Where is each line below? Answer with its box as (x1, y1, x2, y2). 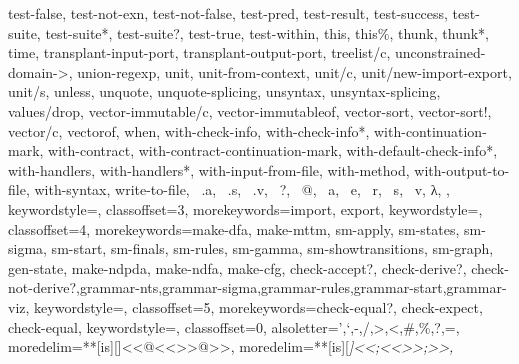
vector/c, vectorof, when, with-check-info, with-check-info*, (8, 120, 370, 141)
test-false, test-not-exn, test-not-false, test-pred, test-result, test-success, (8, 3, 448, 23)
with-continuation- (374, 120, 487, 141)
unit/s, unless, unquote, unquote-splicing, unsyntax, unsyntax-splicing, (8, 81, 441, 102)
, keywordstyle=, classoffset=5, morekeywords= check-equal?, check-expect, (25, 296, 483, 317)
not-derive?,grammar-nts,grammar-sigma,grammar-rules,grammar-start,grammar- (8, 277, 507, 298)
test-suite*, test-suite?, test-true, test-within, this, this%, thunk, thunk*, (45, 22, 490, 43)
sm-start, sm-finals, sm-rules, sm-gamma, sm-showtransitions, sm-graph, (51, 238, 494, 259)
